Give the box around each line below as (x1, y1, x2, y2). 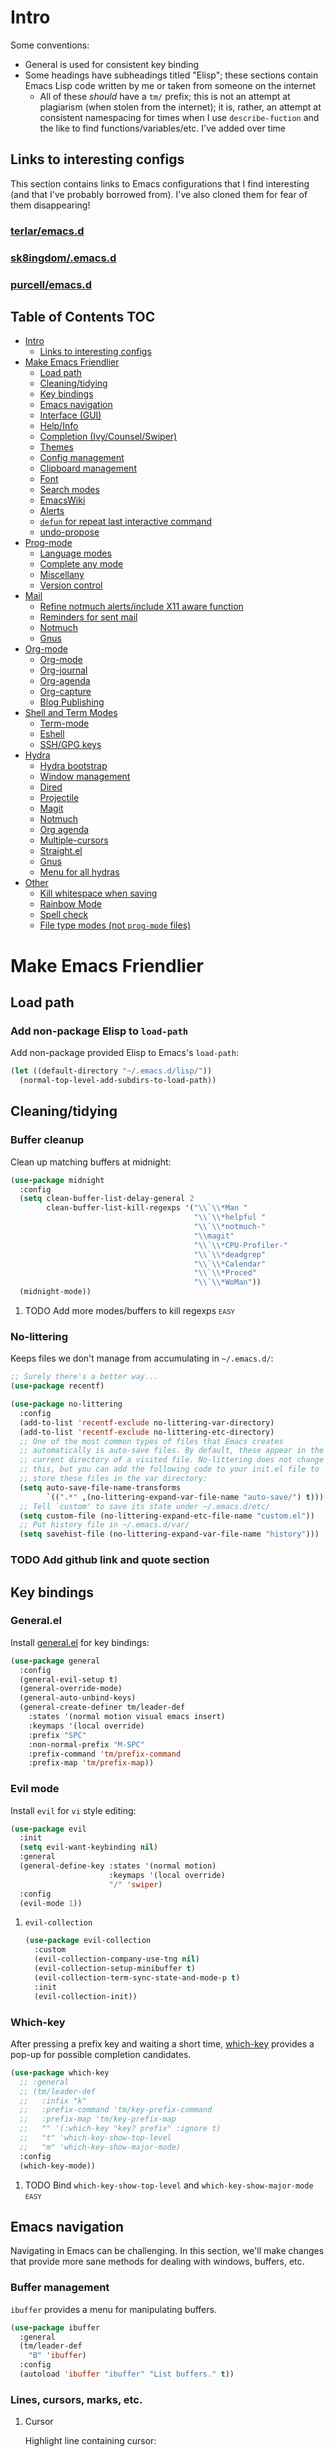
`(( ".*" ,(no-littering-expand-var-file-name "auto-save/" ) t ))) (46, 1492, 325, 1502)
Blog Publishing (39, 696, 105, 708)
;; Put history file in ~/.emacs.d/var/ (19, 1520, 190, 1530)
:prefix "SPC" (28, 1730, 87, 1740)
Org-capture (39, 686, 92, 698)
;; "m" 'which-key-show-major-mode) (19, 2142, 182, 2152)
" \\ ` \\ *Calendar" (193, 1259, 267, 1269)
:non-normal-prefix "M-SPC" (28, 1739, 145, 1750)
